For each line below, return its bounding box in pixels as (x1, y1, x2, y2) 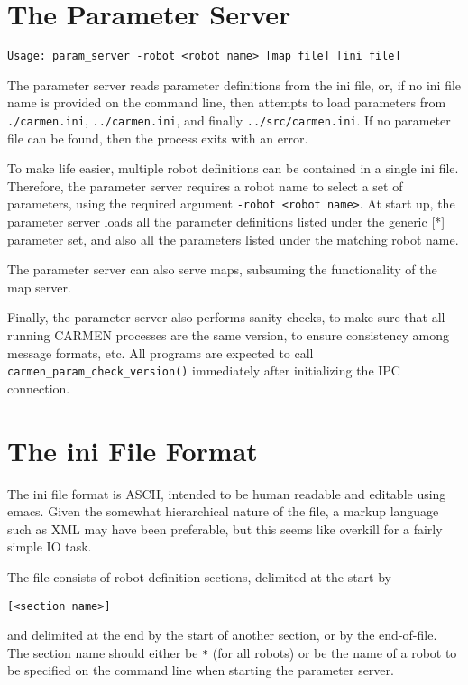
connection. (7, 378, 70, 397)
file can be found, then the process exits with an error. (7, 128, 308, 147)
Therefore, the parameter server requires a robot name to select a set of (7, 176, 403, 195)
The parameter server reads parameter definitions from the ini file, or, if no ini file (7, 75, 462, 94)
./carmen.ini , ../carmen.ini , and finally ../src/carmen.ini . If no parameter (7, 110, 451, 129)
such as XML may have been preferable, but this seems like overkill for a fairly (7, 519, 443, 538)
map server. (7, 277, 71, 296)
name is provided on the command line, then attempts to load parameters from (7, 93, 446, 112)
